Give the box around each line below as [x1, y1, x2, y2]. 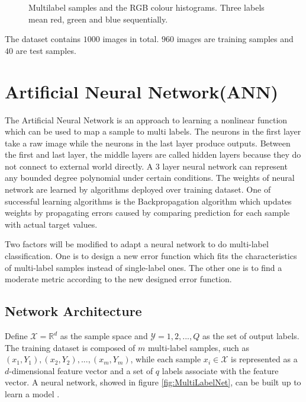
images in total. [102, 33, 159, 45]
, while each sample [130, 353, 201, 365]
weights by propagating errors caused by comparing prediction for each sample [5, 206, 290, 219]
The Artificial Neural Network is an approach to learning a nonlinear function [5, 113, 288, 126]
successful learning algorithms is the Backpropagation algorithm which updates [5, 194, 292, 207]
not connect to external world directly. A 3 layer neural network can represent [5, 159, 288, 172]
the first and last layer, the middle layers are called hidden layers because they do [5, 148, 301, 161]
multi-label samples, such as [148, 341, 250, 353]
